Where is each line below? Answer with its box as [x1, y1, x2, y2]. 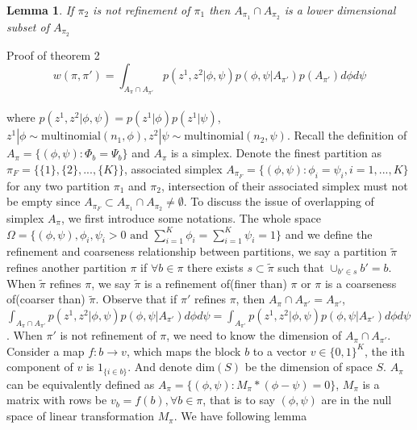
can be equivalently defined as [6, 375, 155, 392]
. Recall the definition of [286, 127, 407, 144]
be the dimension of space [244, 358, 373, 375]
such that [277, 259, 324, 276]
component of [6, 358, 73, 375]
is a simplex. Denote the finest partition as [170, 144, 382, 161]
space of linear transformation [6, 407, 155, 424]
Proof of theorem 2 [6, 46, 100, 63]
